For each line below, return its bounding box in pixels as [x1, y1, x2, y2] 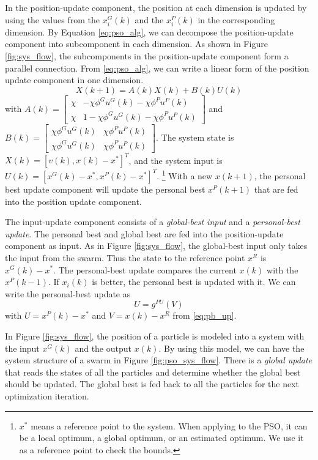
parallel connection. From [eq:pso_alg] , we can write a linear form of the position [5, 61, 309, 74]
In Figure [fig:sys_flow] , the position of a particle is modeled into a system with [5, 330, 305, 343]
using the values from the [5, 13, 100, 26]
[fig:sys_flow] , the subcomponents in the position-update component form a [5, 49, 289, 62]
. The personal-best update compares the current [53, 263, 237, 276]
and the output [75, 341, 131, 354]
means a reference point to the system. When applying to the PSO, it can [31, 419, 308, 432]
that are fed [254, 183, 298, 195]
